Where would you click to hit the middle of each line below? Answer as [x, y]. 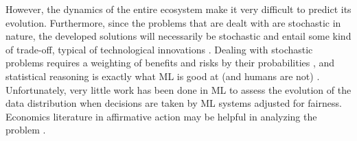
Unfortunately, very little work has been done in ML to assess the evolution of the [178, 89]
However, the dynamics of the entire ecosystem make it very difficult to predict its [178, 9]
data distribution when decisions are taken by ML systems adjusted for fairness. [174, 103]
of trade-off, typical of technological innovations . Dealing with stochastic [159, 49]
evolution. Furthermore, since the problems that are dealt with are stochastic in [173, 22]
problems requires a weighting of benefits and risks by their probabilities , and [170, 63]
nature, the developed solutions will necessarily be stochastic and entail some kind [178, 36]
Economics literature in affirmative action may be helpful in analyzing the [161, 116]
